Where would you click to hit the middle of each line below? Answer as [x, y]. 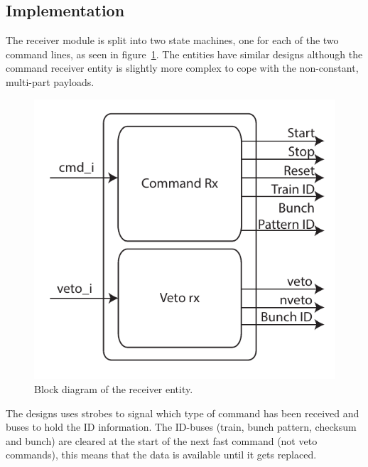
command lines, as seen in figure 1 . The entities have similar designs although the [184, 54]
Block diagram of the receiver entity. [114, 389]
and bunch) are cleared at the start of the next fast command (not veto [162, 440]
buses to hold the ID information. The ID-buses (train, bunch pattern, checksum [181, 427]
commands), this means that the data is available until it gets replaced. [161, 455]
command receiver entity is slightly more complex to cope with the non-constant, [182, 68]
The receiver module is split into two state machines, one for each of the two [172, 40]
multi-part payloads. [50, 81]
